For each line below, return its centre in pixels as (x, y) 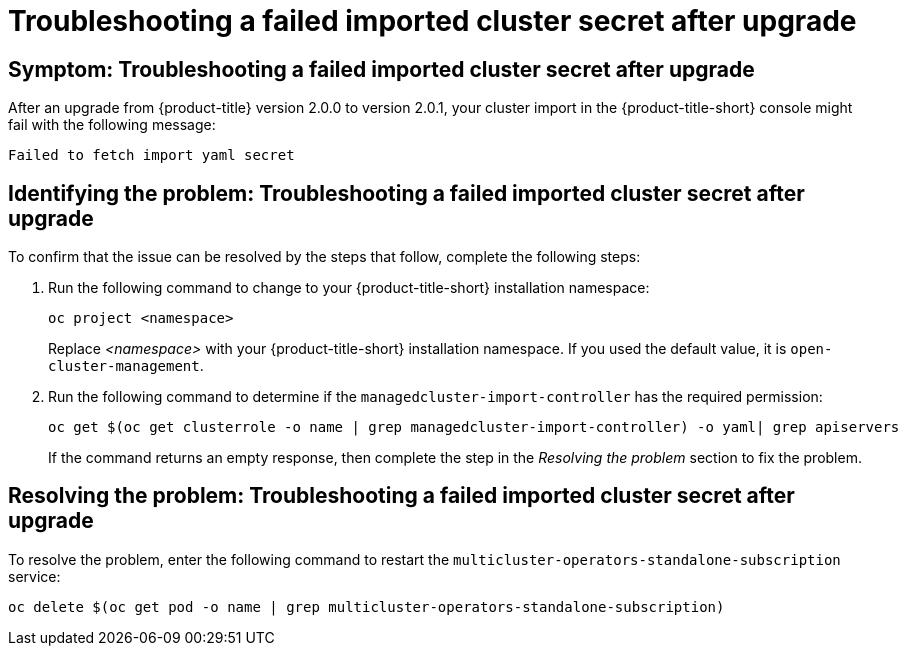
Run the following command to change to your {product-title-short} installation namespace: (349, 288)
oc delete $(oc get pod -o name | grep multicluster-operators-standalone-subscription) (366, 606)
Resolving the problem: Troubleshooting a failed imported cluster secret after (401, 496)
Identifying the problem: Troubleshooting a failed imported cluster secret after (406, 193)
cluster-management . (126, 366)
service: (34, 576)
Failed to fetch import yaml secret (151, 155)
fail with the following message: (112, 125)
